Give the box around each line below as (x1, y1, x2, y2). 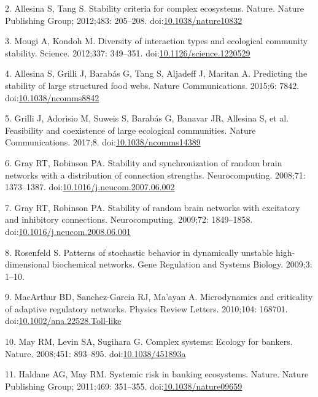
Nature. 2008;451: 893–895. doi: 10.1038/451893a (5, 347, 186, 360)
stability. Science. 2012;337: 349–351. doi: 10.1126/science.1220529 (5, 46, 250, 59)
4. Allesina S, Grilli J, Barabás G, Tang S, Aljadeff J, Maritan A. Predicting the (5, 67, 308, 80)
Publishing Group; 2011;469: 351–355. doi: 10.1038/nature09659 (5, 379, 242, 392)
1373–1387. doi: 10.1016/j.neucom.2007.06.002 (5, 180, 175, 193)
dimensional (5, 258, 50, 271)
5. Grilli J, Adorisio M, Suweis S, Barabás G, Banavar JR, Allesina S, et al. (5, 112, 289, 125)
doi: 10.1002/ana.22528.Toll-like (5, 314, 122, 327)
